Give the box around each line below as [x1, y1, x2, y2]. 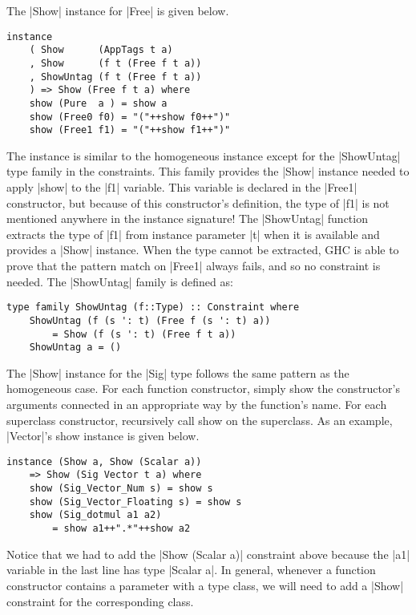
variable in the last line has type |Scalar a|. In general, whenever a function [6, 561, 376, 578]
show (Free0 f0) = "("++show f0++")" [29, 111, 231, 123]
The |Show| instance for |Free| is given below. [6, 2, 229, 18]
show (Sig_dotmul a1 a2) [29, 509, 162, 521]
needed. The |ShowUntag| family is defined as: [6, 273, 233, 289]
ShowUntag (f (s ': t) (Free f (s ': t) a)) [29, 314, 271, 326]
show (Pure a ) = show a [29, 97, 168, 109]
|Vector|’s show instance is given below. [6, 427, 200, 444]
